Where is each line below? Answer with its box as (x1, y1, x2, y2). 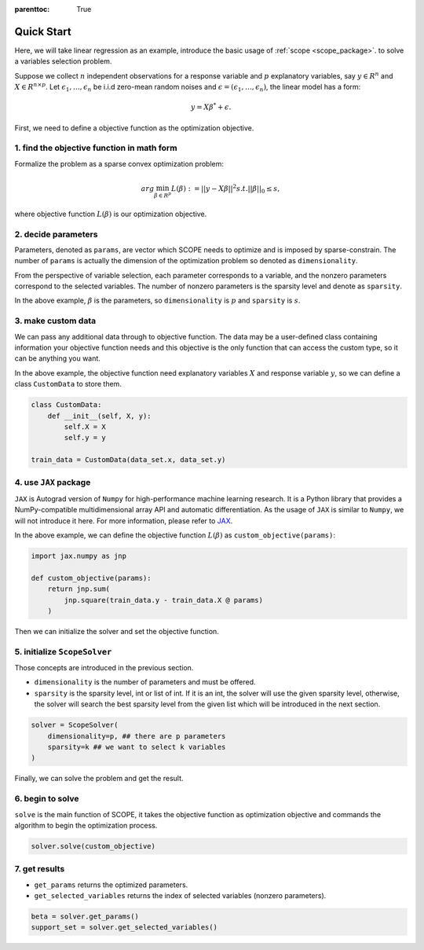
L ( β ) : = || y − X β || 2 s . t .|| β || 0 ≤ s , (171, 183, 280, 195)
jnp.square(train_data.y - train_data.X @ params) (64, 596, 263, 604)
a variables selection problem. (14, 57, 112, 66)
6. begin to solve (14, 794, 79, 805)
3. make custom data (14, 315, 97, 326)
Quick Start (14, 24, 71, 39)
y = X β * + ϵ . (191, 101, 232, 112)
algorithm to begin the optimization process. (14, 820, 158, 830)
